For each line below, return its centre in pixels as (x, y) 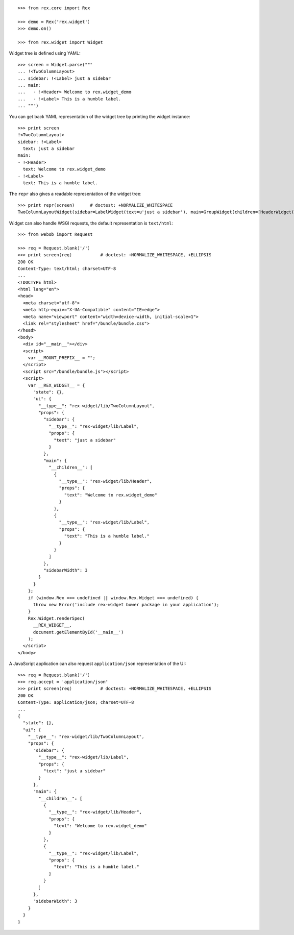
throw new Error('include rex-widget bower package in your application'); (126, 605)
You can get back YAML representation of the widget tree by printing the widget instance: (100, 117)
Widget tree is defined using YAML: (45, 53)
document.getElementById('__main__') (78, 632)
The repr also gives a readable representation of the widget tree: (75, 194)
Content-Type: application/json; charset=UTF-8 (76, 702)
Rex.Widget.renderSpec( (56, 618)
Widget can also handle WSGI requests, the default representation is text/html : (91, 223)
